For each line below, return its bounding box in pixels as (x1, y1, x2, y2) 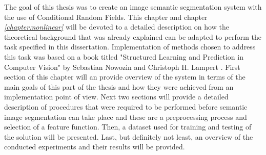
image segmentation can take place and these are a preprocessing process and (4, 111, 247, 122)
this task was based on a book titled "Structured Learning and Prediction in (4, 51, 243, 62)
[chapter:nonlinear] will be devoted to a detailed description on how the (4, 21, 229, 32)
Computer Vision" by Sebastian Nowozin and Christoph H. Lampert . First (4, 61, 240, 72)
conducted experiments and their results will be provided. (4, 141, 185, 152)
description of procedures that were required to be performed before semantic (4, 101, 248, 112)
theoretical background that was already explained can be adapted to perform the (4, 31, 261, 42)
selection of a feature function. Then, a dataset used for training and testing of (4, 121, 252, 132)
